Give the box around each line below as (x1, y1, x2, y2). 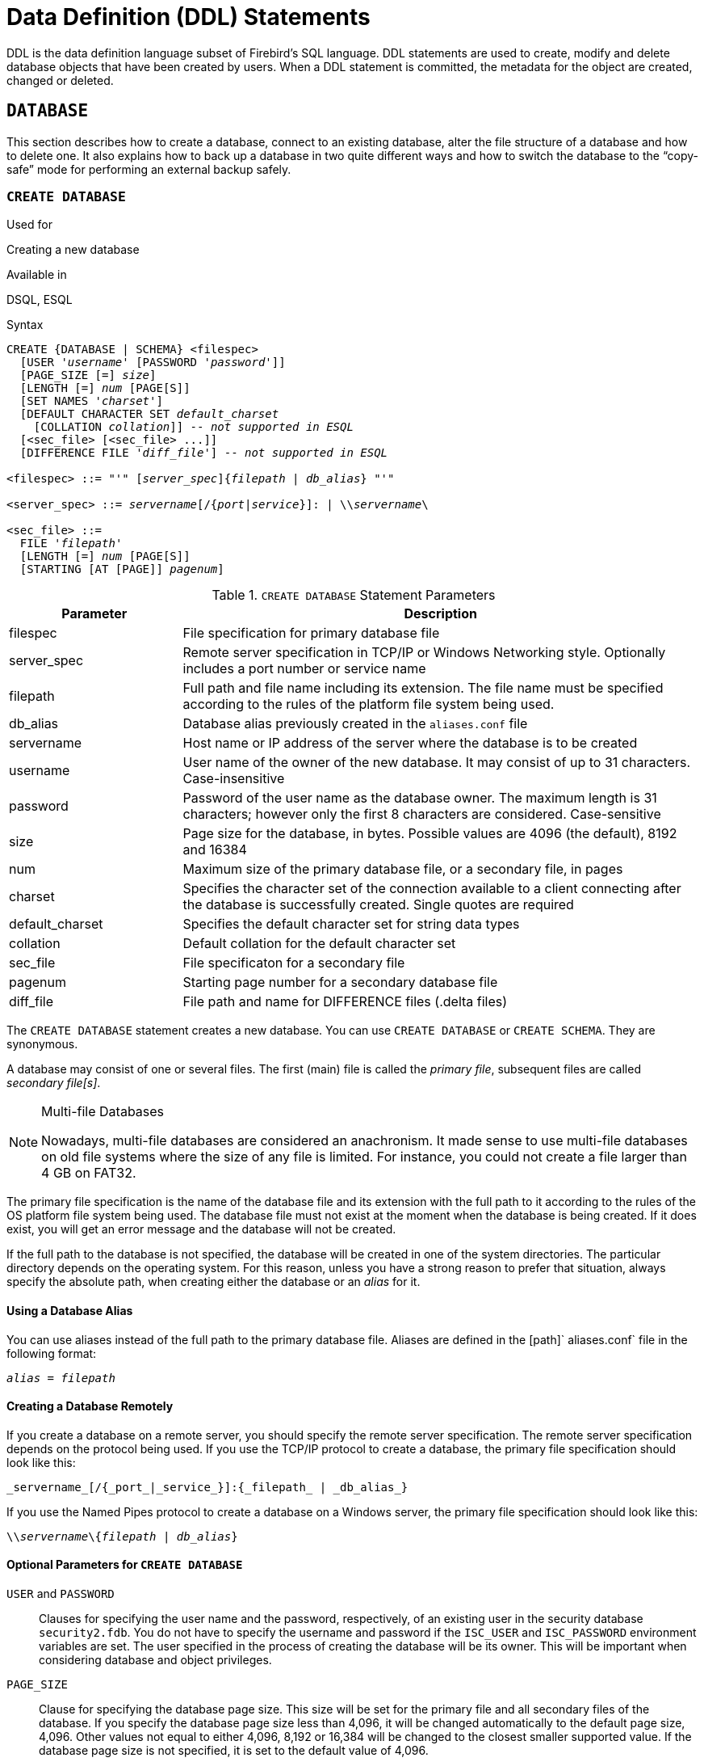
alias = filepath (6, 1371, 115, 1385)
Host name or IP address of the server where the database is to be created (182, 735, 638, 752)
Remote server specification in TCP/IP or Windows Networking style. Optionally (182, 644, 666, 661)
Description (404, 605, 477, 622)
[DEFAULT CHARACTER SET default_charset (19, 407, 279, 421)
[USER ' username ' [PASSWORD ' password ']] (19, 356, 286, 369)
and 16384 (182, 841, 247, 858)
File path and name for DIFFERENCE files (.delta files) (182, 993, 508, 1010)
